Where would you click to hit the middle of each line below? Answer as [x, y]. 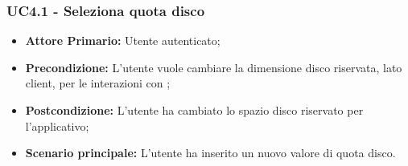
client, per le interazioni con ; [98, 83]
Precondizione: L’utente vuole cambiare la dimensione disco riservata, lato [214, 67]
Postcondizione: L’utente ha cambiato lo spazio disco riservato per [194, 110]
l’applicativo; [57, 126]
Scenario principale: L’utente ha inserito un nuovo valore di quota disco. [210, 153]
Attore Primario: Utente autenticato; [123, 40]
